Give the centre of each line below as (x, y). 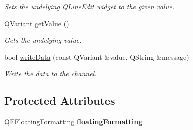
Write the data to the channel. (50, 74)
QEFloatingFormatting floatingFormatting (73, 122)
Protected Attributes (60, 101)
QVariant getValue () (37, 23)
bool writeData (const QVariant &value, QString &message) (97, 56)
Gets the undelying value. (43, 40)
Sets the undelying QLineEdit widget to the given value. (89, 6)
